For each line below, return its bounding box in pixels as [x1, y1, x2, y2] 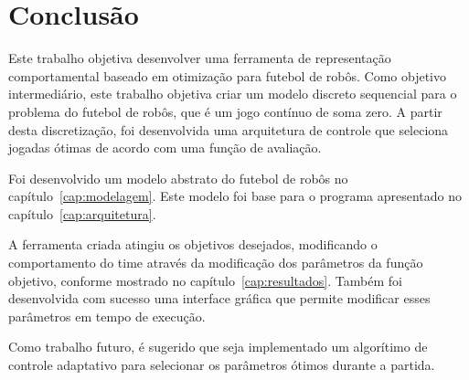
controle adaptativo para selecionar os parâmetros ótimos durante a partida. [8, 355, 435, 375]
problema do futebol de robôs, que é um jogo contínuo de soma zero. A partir [8, 101, 442, 121]
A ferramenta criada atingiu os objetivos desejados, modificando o [8, 235, 378, 254]
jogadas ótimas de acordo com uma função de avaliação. [8, 138, 322, 157]
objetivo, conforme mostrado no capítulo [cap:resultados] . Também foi [8, 270, 402, 290]
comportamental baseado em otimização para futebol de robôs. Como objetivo [8, 66, 446, 85]
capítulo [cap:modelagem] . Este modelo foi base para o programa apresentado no [8, 186, 463, 206]
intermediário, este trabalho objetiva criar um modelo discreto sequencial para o [8, 84, 457, 103]
